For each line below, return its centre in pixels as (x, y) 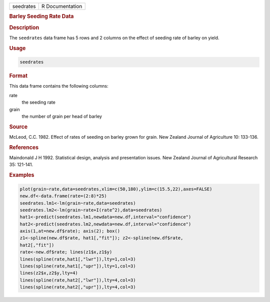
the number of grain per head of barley (62, 116)
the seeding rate (39, 102)
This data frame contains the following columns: (59, 86)
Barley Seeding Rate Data (41, 17)
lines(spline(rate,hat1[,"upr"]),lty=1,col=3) (78, 266)
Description (24, 28)
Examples (22, 175)
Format (18, 76)
